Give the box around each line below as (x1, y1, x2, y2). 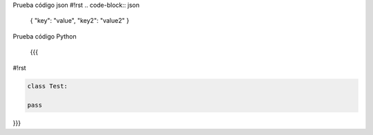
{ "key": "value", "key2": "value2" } (30, 17, 129, 25)
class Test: (27, 82, 68, 90)
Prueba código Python (12, 32, 77, 41)
